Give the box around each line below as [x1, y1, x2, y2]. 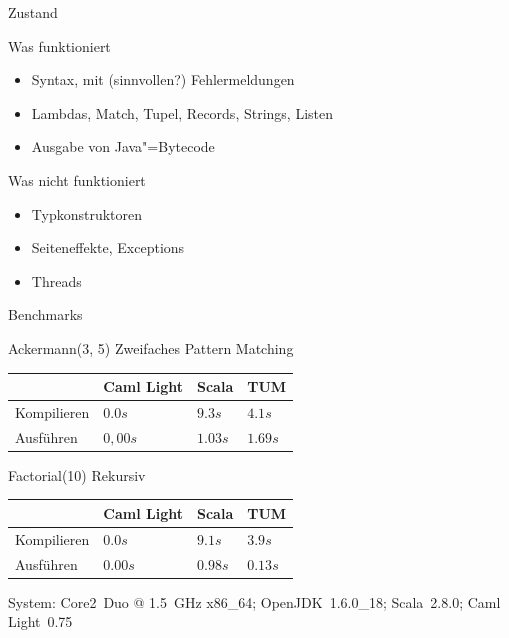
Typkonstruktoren [31, 203, 143, 224]
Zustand [8, 2, 58, 22]
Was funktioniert [8, 35, 111, 56]
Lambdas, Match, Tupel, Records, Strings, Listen [31, 102, 334, 123]
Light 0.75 [8, 611, 73, 632]
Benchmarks [8, 304, 83, 325]
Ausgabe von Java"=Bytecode [31, 136, 215, 157]
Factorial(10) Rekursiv [8, 464, 146, 485]
